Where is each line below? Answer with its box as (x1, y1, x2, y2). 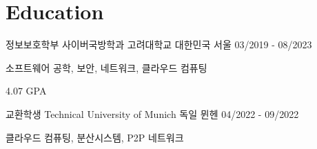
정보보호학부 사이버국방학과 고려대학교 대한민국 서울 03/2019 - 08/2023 (6, 37, 312, 52)
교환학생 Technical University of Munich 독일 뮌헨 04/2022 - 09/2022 (6, 106, 299, 121)
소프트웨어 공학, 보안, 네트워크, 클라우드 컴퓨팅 (6, 60, 207, 74)
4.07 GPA (6, 83, 47, 98)
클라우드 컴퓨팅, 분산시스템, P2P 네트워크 (6, 130, 184, 144)
